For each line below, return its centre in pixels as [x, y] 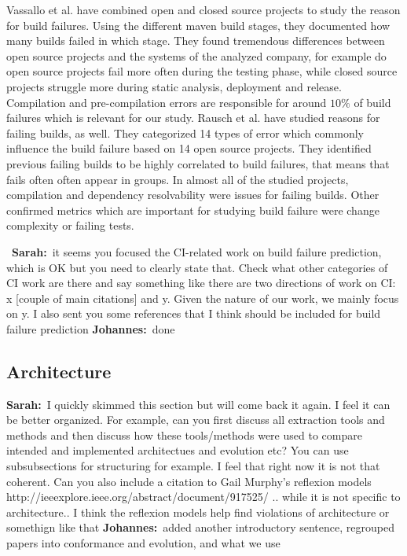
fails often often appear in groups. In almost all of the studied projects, [178, 179]
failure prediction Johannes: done [91, 328]
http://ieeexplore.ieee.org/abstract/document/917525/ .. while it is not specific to [203, 497]
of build [372, 102]
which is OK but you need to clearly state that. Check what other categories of [197, 267]
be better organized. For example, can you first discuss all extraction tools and [196, 420]
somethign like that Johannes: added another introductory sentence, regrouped [200, 527]
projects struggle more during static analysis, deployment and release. [174, 86]
